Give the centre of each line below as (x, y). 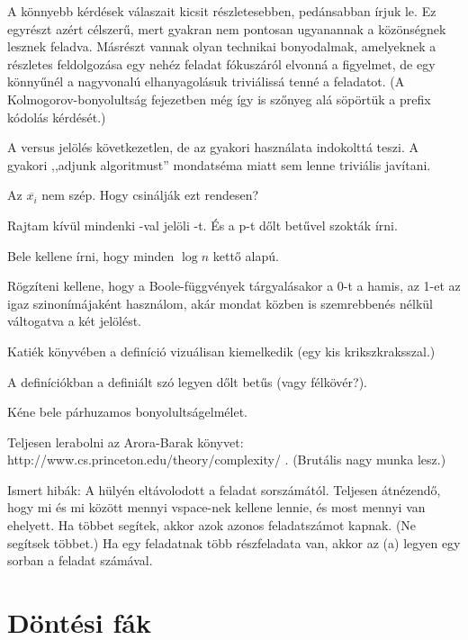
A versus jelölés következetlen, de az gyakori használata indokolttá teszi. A (213, 147)
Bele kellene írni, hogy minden (91, 255)
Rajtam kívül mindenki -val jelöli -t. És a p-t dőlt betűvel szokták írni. (202, 225)
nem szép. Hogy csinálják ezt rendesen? (150, 195)
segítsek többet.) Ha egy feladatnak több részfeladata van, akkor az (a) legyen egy (234, 542)
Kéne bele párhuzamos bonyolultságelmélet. (127, 412)
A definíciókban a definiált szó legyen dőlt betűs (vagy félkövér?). (187, 381)
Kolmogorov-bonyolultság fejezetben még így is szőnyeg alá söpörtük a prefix (219, 99)
